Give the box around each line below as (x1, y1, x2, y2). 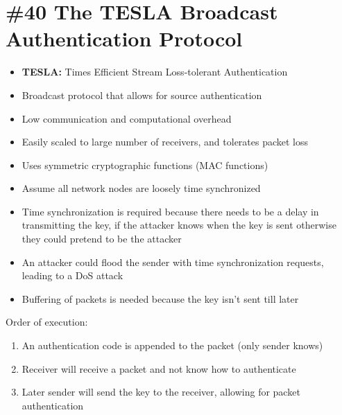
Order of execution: (6, 315, 88, 329)
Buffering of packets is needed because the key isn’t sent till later (22, 291, 299, 306)
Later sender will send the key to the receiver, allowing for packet (22, 385, 300, 399)
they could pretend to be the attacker (22, 231, 182, 246)
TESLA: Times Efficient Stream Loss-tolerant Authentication (22, 64, 288, 79)
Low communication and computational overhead (22, 111, 232, 125)
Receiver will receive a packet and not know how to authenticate (22, 361, 296, 376)
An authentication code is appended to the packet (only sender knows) (22, 338, 323, 353)
